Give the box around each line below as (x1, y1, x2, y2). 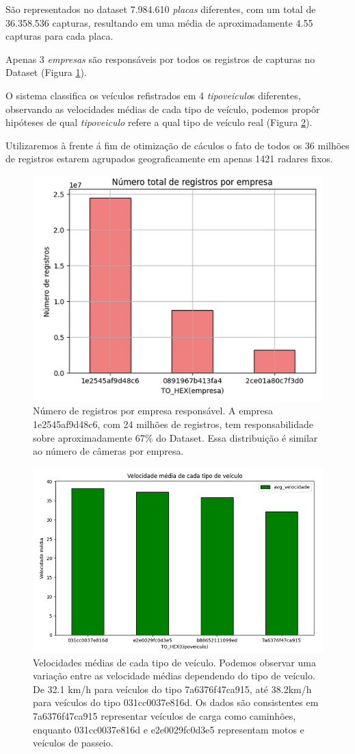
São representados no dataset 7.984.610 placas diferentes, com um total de (5, 2, 316, 16)
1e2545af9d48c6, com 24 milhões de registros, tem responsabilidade (33, 417, 313, 431)
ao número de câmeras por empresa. (33, 444, 184, 458)
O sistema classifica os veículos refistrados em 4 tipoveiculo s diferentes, (5, 88, 301, 102)
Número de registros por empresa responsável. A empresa (33, 403, 274, 418)
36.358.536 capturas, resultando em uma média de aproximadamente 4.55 (5, 15, 313, 29)
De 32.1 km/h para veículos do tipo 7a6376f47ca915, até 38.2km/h (33, 681, 312, 696)
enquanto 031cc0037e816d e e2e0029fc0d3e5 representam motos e (33, 722, 304, 736)
